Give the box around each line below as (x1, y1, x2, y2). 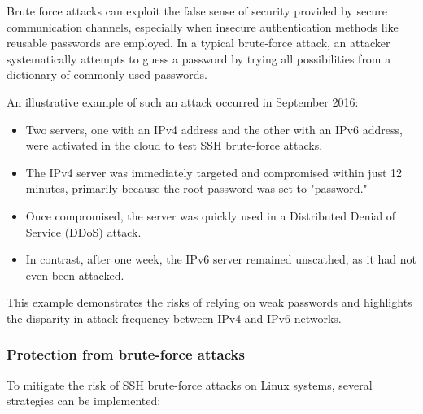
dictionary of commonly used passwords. (7, 66, 207, 83)
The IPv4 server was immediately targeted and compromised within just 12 (25, 163, 403, 181)
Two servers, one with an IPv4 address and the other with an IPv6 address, (25, 120, 403, 137)
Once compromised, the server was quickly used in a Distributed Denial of (25, 207, 396, 224)
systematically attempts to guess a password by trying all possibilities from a (7, 50, 391, 67)
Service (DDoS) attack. (25, 223, 142, 240)
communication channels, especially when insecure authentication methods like (7, 18, 399, 35)
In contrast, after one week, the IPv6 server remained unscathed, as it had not (25, 251, 416, 268)
